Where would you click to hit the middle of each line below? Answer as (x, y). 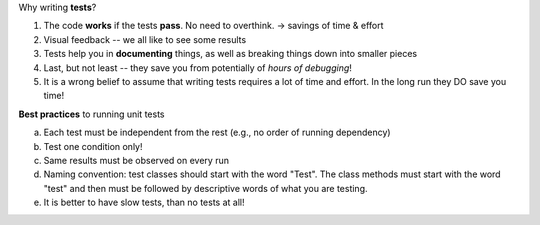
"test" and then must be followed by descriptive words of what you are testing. (205, 188)
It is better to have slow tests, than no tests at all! (144, 202)
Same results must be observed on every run (136, 160)
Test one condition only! (93, 146)
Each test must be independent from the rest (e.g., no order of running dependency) (217, 132)
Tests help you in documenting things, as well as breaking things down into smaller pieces (230, 54)
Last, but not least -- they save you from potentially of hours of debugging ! (197, 67)
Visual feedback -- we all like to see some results (145, 39)
